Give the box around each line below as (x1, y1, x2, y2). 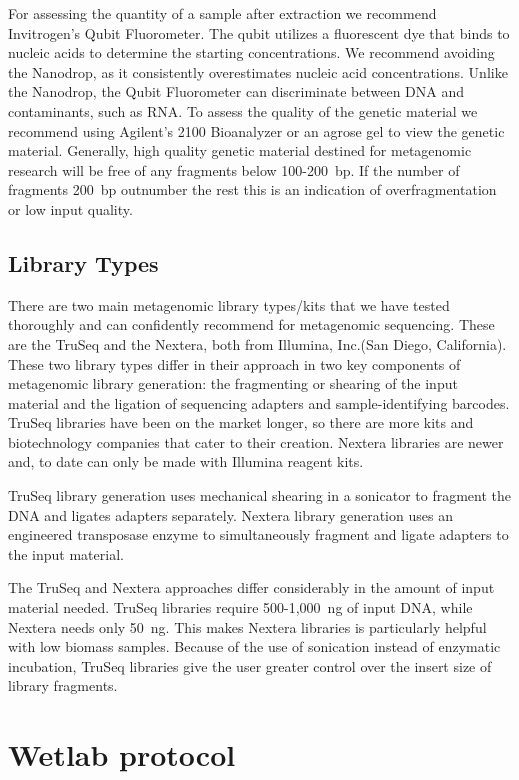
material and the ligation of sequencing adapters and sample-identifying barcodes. (8, 392, 510, 413)
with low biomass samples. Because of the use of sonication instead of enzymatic (8, 636, 501, 657)
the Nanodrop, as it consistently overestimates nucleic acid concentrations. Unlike (8, 61, 508, 82)
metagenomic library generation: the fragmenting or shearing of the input (8, 373, 458, 394)
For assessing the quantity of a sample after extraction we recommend (8, 3, 437, 23)
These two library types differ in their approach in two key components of (8, 353, 461, 374)
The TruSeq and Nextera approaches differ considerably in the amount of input (8, 577, 495, 598)
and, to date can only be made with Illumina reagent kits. (8, 451, 364, 472)
